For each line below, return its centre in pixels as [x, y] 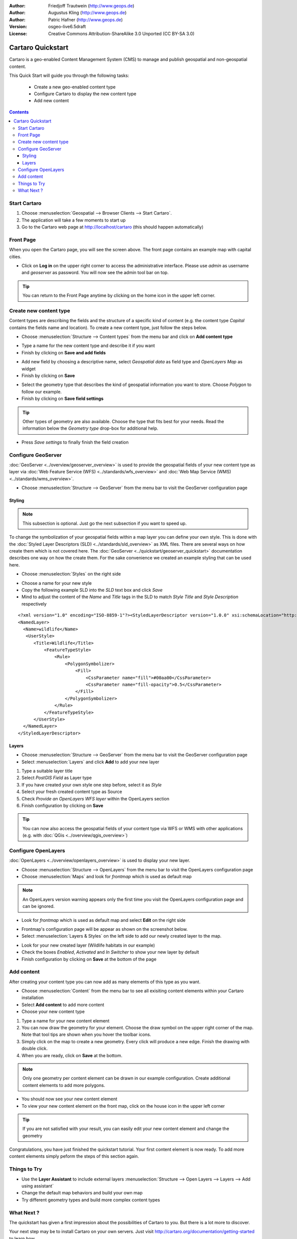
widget [28, 369]
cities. [15, 256]
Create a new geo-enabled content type [75, 87]
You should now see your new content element [69, 1099]
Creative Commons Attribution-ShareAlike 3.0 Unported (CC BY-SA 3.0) [122, 33]
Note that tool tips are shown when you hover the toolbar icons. [86, 1035]
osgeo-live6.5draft [67, 27]
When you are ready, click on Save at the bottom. [72, 1055]
